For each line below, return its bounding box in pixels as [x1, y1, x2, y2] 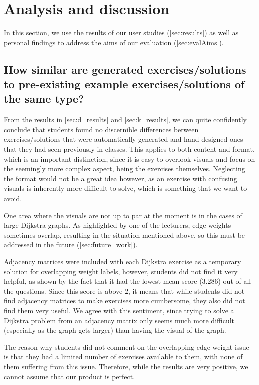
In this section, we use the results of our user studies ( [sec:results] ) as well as [4, 27, 239, 38]
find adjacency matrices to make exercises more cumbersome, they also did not [4, 295, 245, 306]
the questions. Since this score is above [4, 285, 123, 296]
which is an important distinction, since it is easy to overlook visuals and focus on [4, 153, 255, 164]
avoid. [4, 193, 22, 204]
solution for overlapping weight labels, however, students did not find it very [4, 266, 238, 276]
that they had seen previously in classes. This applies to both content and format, [4, 144, 255, 154]
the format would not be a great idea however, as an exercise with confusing [4, 173, 237, 183]
